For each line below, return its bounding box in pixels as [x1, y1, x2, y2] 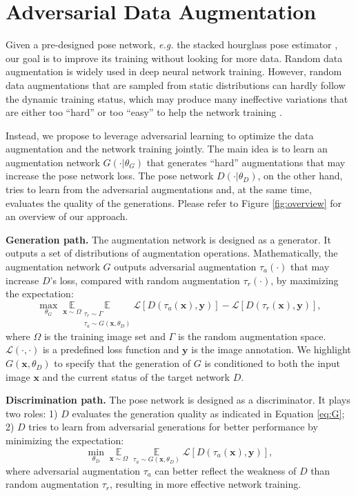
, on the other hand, [257, 168, 343, 183]
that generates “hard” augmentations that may [146, 155, 346, 169]
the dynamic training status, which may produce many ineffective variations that [6, 91, 348, 106]
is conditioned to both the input [204, 356, 340, 370]
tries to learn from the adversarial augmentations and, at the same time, [6, 182, 312, 197]
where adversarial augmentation [6, 463, 141, 477]
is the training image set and [43, 328, 166, 343]
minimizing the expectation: [6, 433, 124, 448]
